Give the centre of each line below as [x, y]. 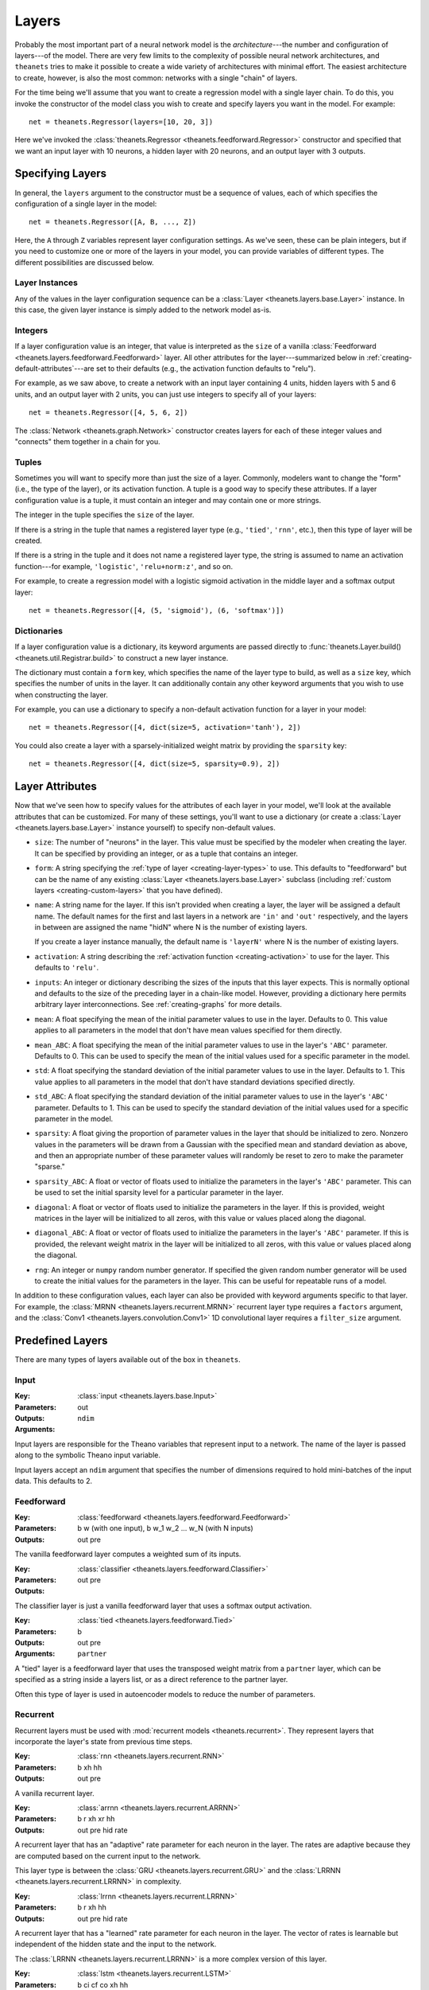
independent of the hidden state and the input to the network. [116, 1944]
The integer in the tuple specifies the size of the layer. [104, 515]
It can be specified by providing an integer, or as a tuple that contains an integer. [166, 853]
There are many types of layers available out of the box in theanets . [128, 1360]
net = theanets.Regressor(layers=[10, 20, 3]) [121, 122]
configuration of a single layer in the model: [86, 204]
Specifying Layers [61, 174]
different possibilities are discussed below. [84, 262]
